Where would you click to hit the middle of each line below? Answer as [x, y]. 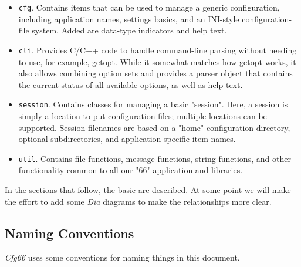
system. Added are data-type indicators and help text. [129, 30]
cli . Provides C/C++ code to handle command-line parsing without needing [158, 50]
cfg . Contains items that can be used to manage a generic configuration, [149, 7]
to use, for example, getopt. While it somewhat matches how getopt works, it [157, 61]
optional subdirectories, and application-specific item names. [127, 139]
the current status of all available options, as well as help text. [131, 84]
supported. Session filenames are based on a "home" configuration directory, [154, 127]
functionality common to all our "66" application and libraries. [131, 170]
